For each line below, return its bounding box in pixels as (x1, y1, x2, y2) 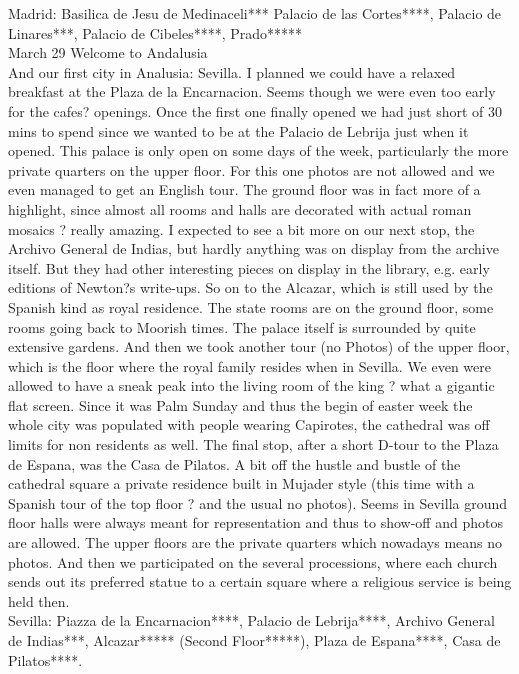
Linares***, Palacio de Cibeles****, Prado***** (8, 22, 303, 43)
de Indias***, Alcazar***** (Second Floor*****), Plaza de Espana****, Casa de (8, 630, 501, 650)
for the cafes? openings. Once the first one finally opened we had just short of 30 (8, 100, 503, 121)
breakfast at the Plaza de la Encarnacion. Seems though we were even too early (8, 81, 496, 102)
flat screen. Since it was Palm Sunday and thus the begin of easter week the (8, 394, 473, 415)
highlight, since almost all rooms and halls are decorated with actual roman (8, 198, 472, 219)
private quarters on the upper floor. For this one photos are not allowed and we (8, 159, 495, 180)
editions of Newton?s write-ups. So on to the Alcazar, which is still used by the (8, 277, 493, 298)
